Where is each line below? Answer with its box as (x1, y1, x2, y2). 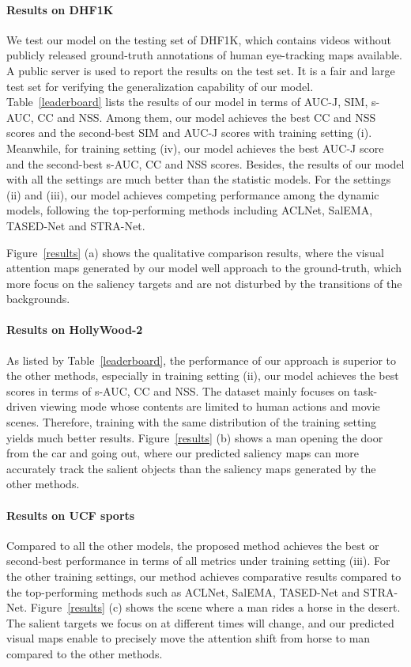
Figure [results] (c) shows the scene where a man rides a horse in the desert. (30, 599, 401, 616)
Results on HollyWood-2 (6, 321, 143, 338)
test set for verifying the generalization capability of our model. (6, 78, 314, 94)
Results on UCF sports (6, 506, 135, 523)
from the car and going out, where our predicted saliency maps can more (6, 445, 360, 461)
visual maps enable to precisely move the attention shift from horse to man (6, 630, 371, 646)
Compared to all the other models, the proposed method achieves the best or (6, 536, 379, 553)
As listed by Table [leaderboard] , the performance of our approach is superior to (6, 351, 396, 368)
